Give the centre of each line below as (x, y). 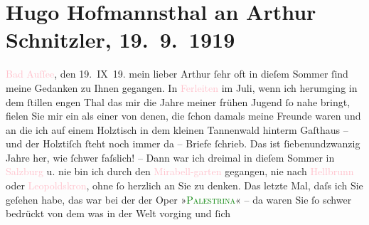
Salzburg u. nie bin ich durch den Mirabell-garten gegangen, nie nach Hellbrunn (180, 171)
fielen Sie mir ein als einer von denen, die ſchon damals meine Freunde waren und (183, 116)
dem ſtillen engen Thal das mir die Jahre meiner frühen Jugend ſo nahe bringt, (178, 101)
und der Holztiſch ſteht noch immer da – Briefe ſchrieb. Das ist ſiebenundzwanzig (183, 143)
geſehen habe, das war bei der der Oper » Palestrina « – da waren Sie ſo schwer (179, 199)
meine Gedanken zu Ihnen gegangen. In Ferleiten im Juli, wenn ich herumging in (182, 87)
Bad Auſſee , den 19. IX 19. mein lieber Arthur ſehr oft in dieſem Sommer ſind (177, 74)
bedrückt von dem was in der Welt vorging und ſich (118, 213)
